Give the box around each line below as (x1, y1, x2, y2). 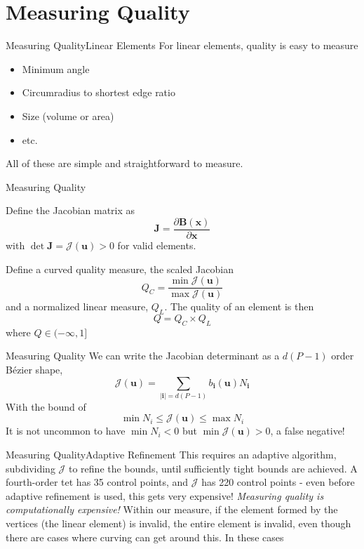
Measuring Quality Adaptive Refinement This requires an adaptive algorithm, (6, 447, 337, 462)
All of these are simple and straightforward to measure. (6, 156, 243, 171)
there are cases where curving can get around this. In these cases (6, 529, 284, 544)
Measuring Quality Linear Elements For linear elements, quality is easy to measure (6, 38, 358, 53)
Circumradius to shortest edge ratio (22, 85, 175, 100)
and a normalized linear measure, (6, 299, 149, 314)
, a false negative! (270, 423, 345, 438)
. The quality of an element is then (164, 299, 314, 314)
